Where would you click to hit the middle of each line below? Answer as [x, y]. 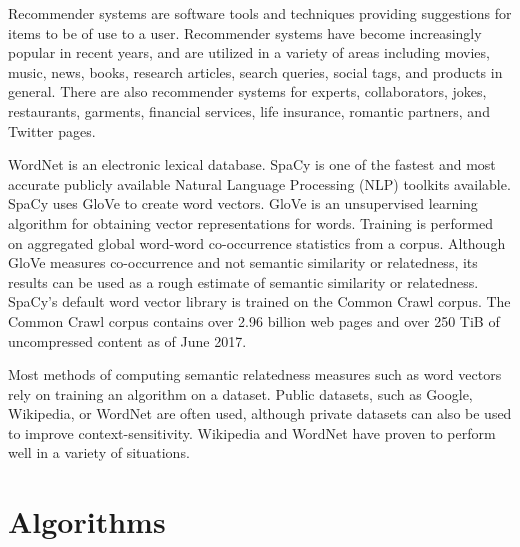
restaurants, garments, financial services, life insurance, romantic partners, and [249, 110]
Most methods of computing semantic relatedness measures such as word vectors [255, 374]
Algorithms [87, 521]
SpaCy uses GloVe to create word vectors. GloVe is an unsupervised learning [243, 203]
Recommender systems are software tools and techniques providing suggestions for [260, 13]
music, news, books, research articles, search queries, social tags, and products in [255, 71]
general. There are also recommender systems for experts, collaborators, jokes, [247, 91]
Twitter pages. [52, 130]
